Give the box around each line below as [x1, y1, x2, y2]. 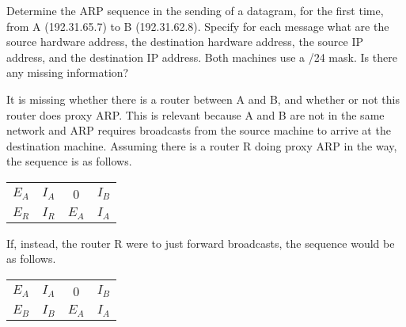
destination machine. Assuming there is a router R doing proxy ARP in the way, [6, 137, 397, 154]
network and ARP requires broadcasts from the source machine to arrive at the [6, 122, 391, 139]
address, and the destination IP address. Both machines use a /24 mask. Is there [6, 48, 397, 65]
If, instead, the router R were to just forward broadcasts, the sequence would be [6, 234, 395, 251]
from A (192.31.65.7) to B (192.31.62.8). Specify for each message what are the [6, 17, 389, 34]
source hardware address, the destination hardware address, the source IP [6, 33, 363, 50]
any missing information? [6, 64, 129, 81]
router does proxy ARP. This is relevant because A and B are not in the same [6, 106, 385, 123]
